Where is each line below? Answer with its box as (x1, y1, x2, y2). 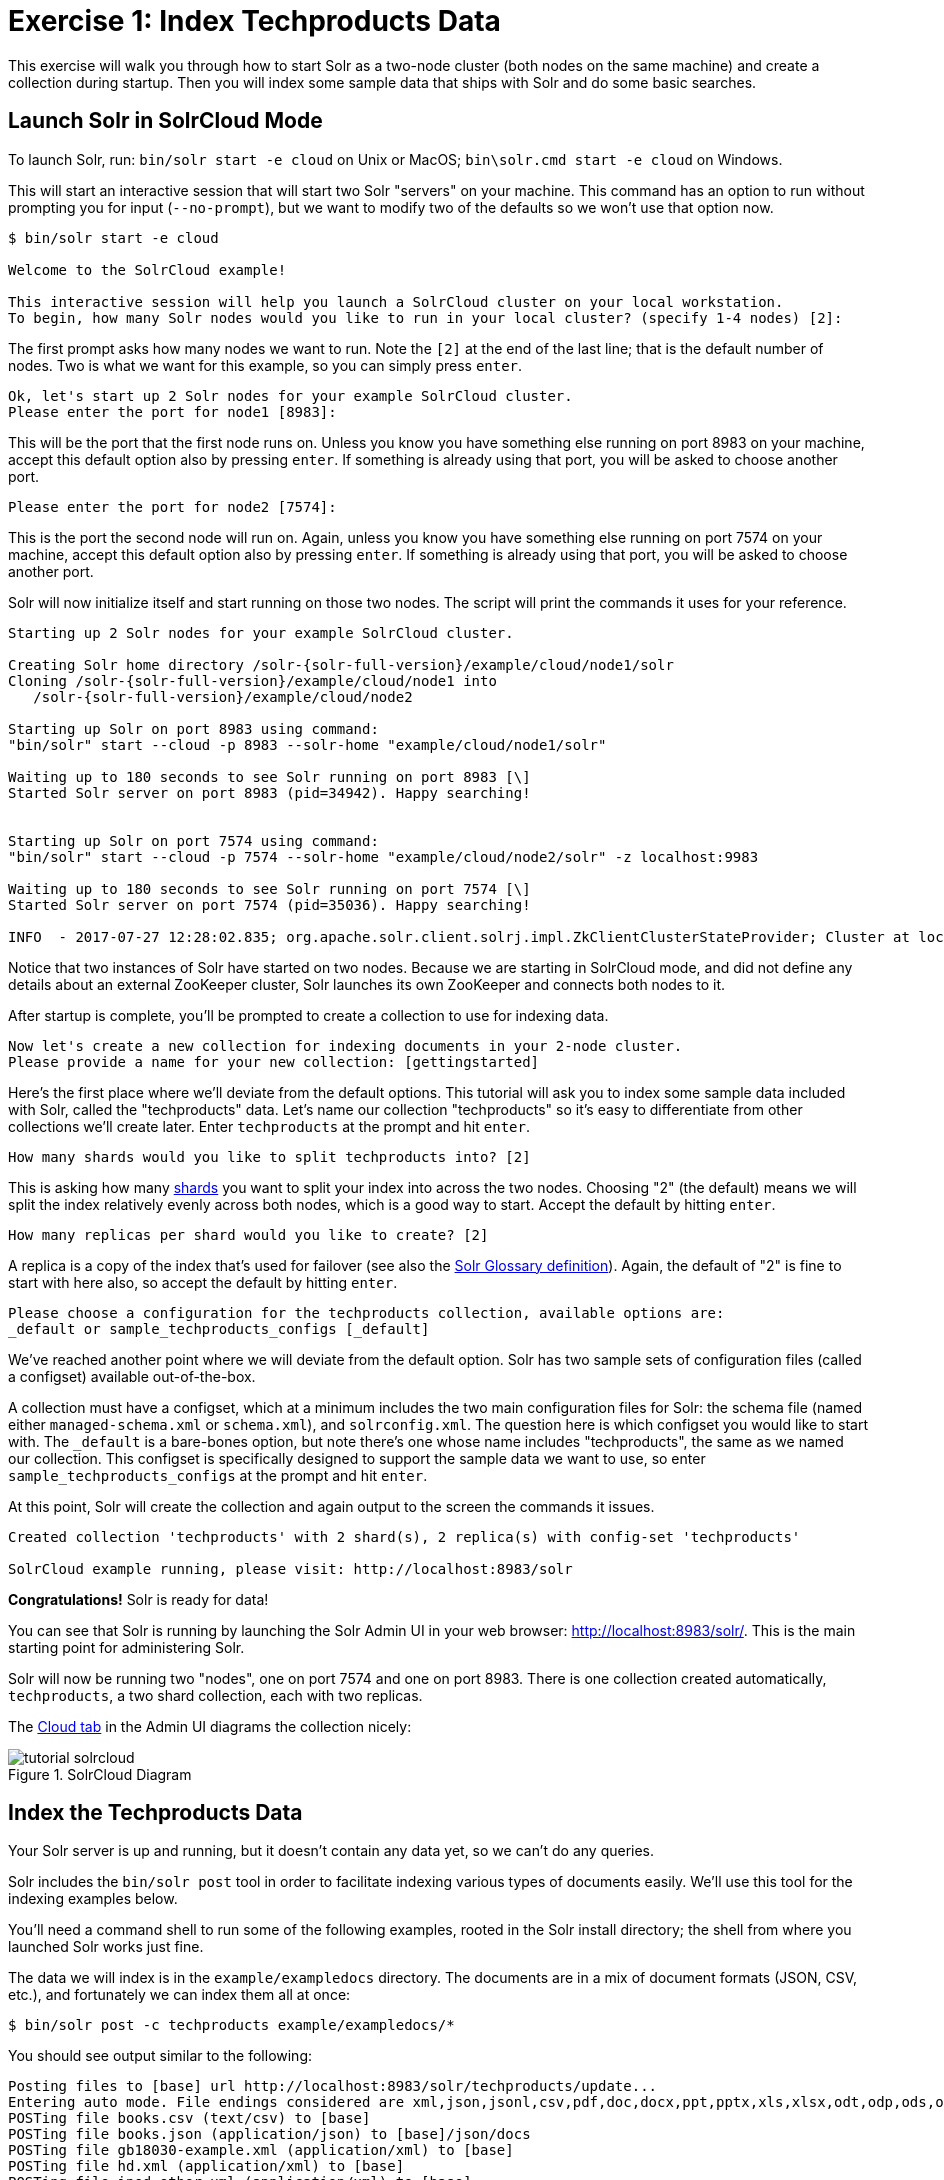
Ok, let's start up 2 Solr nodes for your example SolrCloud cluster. (8, 387, 573, 404)
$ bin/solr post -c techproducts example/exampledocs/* (8, 2017, 455, 2034)
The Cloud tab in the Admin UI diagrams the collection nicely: (8, 1717, 412, 1735)
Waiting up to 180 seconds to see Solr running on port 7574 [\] (8, 880, 531, 897)
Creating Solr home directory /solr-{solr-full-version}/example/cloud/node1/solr (8, 656, 674, 673)
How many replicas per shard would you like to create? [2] (8, 1226, 489, 1243)
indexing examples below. (8, 1890, 178, 1908)
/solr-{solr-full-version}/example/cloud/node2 (33, 688, 413, 705)
